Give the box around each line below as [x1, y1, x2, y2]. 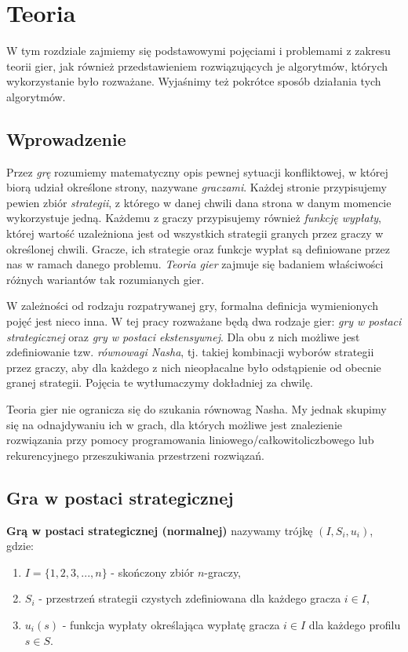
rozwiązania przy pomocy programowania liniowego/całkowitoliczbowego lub [6, 432, 374, 448]
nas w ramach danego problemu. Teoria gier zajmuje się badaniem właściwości [6, 256, 384, 272]
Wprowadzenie [6, 126, 126, 151]
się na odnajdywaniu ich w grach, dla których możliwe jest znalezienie [6, 416, 342, 432]
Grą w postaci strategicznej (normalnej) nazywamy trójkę [6, 522, 313, 538]
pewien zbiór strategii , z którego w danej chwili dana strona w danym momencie [6, 194, 392, 210]
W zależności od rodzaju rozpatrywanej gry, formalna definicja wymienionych [6, 297, 378, 314]
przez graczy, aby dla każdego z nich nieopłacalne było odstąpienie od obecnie [6, 359, 381, 375]
